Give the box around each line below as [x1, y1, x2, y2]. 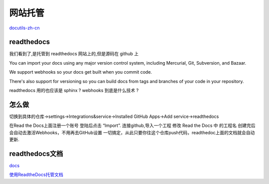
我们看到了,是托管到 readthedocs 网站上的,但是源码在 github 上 [9, 51, 139, 57]
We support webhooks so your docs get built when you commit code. [9, 69, 152, 75]
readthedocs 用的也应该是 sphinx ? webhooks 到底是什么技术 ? [9, 88, 139, 93]
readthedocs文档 [9, 149, 63, 158]
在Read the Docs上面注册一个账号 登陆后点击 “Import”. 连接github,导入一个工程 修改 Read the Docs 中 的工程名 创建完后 [9, 122, 256, 129]
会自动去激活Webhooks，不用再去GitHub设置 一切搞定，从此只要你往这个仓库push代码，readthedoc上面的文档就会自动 [9, 129, 255, 135]
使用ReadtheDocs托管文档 [9, 172, 63, 178]
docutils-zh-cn [9, 25, 40, 31]
